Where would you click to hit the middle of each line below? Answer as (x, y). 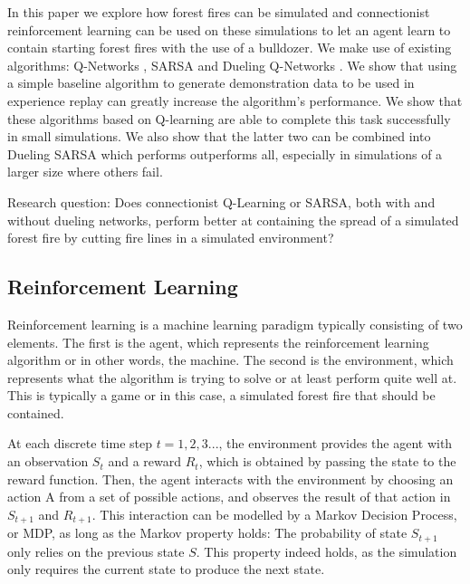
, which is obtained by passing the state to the (327, 461)
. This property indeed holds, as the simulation (326, 551)
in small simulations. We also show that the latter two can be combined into (219, 136)
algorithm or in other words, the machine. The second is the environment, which (230, 360)
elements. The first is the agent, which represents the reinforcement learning (218, 342)
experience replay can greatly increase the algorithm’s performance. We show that (235, 100)
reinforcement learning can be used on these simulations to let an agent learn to (229, 29)
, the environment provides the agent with (336, 443)
